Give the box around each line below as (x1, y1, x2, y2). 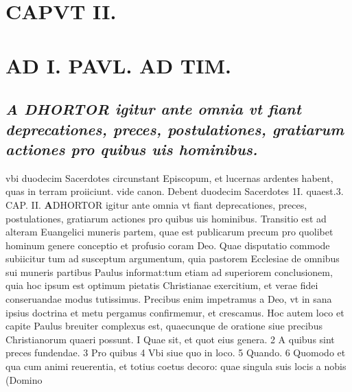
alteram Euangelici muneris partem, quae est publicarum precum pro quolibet (5, 224, 333, 239)
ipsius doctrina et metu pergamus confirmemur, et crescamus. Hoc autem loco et (5, 305, 344, 319)
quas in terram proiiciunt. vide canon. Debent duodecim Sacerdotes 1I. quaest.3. (5, 184, 344, 198)
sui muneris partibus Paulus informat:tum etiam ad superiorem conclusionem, (5, 264, 333, 279)
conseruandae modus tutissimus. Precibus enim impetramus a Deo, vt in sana (5, 292, 332, 306)
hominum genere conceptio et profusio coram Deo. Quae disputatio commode (5, 238, 330, 252)
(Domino (5, 372, 43, 387)
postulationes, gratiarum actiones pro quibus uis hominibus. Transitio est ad (5, 211, 327, 225)
